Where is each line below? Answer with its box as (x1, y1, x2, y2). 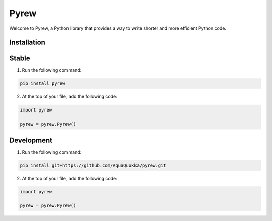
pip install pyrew (20, 81, 65, 86)
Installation (9, 38, 45, 47)
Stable (9, 54, 30, 63)
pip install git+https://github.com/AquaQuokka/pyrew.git (20, 162, 166, 168)
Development (9, 136, 53, 144)
